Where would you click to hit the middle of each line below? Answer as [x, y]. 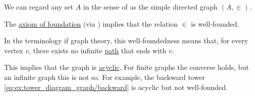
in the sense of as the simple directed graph [150, 7]
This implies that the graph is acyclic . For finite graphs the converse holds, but [126, 67]
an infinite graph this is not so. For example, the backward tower [105, 77]
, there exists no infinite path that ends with [98, 50]
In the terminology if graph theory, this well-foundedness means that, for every [126, 40]
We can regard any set [39, 7]
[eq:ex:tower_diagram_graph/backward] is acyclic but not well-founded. [116, 87]
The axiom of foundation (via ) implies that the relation [91, 23]
